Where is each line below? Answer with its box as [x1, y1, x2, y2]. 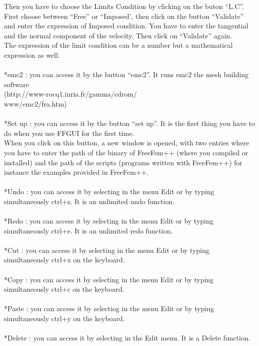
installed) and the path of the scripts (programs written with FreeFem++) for [4, 157, 243, 167]
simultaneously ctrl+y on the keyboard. [4, 313, 125, 323]
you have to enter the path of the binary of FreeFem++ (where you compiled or [4, 147, 249, 157]
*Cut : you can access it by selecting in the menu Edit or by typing [4, 244, 210, 255]
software [4, 79, 29, 89]
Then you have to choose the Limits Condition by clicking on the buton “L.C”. [4, 1, 244, 11]
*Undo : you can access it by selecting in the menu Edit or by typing [4, 186, 215, 197]
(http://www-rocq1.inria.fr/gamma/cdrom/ [4, 89, 137, 99]
